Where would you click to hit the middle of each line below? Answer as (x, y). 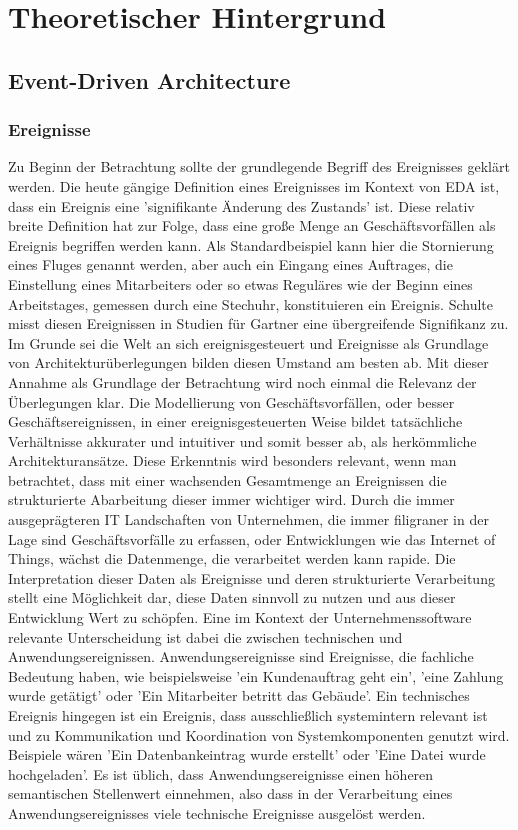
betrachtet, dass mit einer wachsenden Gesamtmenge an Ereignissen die (227, 479)
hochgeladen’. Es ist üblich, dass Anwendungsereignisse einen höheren (221, 773)
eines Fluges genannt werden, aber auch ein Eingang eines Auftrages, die (230, 264)
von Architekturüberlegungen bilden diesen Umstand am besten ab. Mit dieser (248, 362)
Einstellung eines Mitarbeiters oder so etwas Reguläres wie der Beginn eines (240, 283)
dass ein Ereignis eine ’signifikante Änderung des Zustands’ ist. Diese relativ (241, 205)
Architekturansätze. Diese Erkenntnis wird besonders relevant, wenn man (232, 460)
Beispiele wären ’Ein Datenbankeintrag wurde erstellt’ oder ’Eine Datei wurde (247, 754)
